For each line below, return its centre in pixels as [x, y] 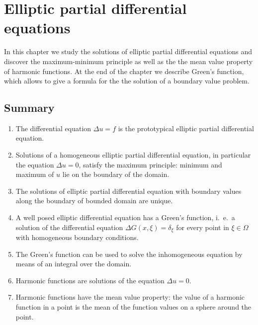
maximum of [35, 174]
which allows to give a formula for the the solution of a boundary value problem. [127, 81]
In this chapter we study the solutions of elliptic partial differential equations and [128, 51]
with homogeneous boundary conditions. [77, 237]
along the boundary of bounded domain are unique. [94, 201]
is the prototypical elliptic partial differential [186, 128]
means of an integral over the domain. [74, 264]
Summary [29, 108]
